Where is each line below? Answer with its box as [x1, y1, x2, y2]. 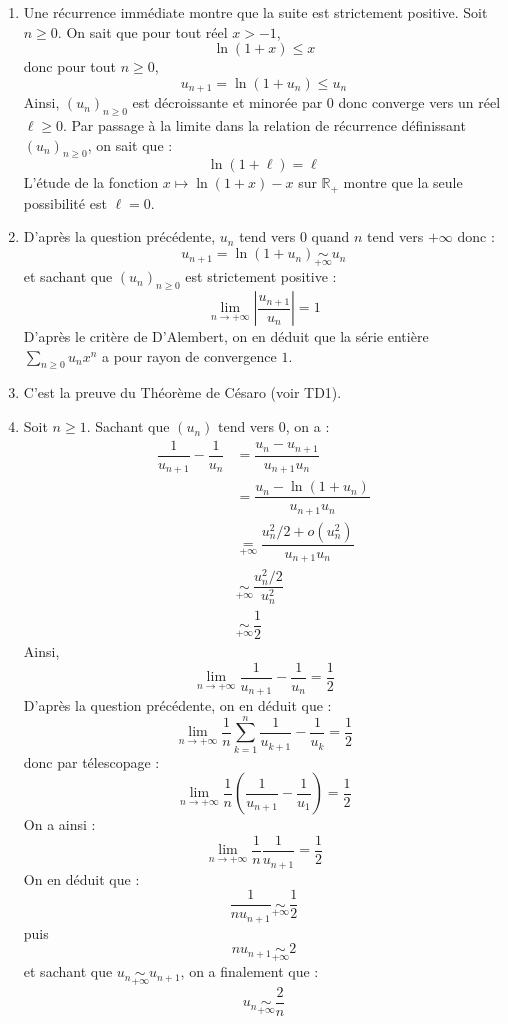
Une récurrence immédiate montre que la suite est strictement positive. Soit [23, 2, 488, 22]
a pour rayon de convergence [102, 345, 277, 366]
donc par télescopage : [23, 751, 160, 772]
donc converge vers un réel [338, 92, 501, 113]
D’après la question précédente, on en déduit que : [23, 695, 332, 716]
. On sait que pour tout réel [57, 21, 228, 42]
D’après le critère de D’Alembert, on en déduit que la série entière [23, 326, 429, 347]
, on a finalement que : [180, 961, 319, 982]
